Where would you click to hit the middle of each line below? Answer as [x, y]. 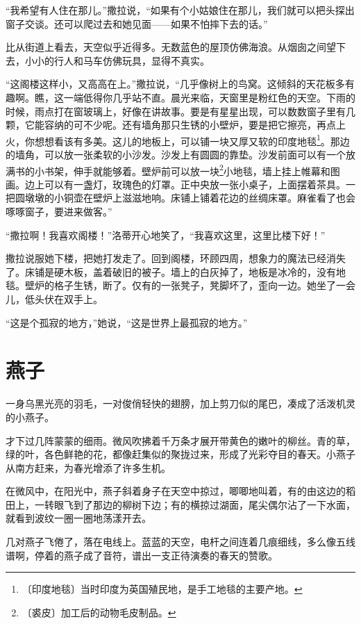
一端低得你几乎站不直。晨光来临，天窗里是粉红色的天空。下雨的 [209, 97]
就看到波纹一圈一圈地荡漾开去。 [78, 518]
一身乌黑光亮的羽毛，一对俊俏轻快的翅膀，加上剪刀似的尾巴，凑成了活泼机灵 [180, 403]
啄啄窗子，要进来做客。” [59, 212]
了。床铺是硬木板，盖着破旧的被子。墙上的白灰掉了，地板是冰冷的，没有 [171, 271]
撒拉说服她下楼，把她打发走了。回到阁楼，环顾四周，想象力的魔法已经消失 [176, 258]
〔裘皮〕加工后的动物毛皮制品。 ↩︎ [99, 612]
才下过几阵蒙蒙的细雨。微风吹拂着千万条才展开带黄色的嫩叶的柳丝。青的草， [180, 440]
